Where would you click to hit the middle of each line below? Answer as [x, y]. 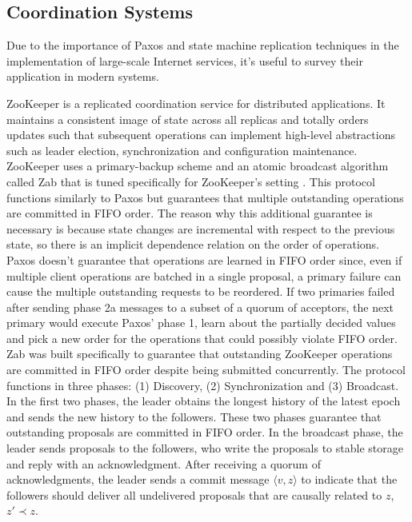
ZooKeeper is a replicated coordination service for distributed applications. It [196, 103]
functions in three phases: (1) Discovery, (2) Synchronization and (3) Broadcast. [203, 385]
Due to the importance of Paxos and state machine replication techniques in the [203, 45]
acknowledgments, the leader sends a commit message [138, 479]
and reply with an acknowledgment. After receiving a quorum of [164, 463]
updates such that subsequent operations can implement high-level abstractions [201, 135]
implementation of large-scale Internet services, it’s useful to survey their [185, 60]
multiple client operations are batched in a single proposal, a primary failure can [204, 275]
